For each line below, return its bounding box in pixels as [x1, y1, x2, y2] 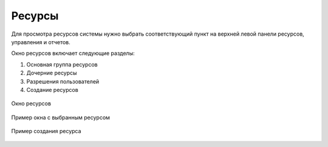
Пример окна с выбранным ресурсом [11, 114, 111, 121]
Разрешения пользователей [26, 77, 100, 85]
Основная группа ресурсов [26, 60, 98, 68]
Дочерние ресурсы [26, 70, 77, 77]
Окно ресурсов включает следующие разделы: [11, 50, 135, 57]
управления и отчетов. [11, 38, 71, 45]
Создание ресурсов [26, 86, 78, 93]
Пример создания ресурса [11, 128, 81, 135]
